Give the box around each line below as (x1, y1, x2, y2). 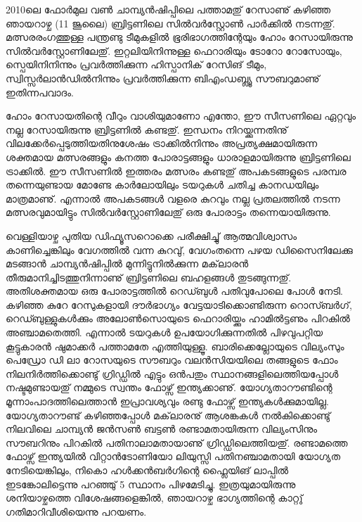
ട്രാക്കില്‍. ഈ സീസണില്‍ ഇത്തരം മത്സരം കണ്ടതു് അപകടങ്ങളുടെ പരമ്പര (6, 163, 347, 178)
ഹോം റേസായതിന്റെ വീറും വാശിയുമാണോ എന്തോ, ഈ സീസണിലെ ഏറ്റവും (6, 108, 356, 123)
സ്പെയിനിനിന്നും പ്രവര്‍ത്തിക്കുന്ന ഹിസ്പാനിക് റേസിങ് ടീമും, (6, 57, 267, 72)
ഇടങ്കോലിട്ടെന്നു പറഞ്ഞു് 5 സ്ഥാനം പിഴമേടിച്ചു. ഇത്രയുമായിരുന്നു (6, 476, 296, 491)
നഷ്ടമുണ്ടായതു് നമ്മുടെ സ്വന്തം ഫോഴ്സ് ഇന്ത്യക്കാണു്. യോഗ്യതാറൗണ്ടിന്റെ (6, 380, 332, 395)
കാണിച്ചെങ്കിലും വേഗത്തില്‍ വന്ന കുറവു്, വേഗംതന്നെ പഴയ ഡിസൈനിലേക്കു (6, 242, 353, 257)
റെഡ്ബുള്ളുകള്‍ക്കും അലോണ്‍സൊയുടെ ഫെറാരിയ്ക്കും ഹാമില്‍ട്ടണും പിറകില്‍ (6, 311, 350, 326)
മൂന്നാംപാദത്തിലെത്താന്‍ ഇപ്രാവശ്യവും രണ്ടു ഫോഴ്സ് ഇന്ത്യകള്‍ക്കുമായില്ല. (6, 394, 329, 409)
